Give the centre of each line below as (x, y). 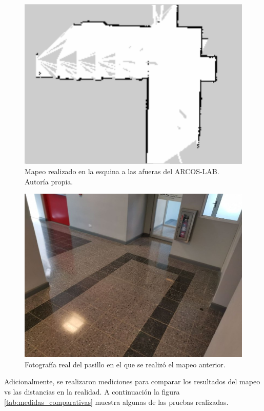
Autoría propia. (49, 181)
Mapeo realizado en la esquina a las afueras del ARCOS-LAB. (122, 171)
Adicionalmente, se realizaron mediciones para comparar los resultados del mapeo (132, 381)
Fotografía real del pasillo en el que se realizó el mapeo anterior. (125, 364)
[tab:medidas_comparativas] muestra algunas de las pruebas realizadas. (116, 401)
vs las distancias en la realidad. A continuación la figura (92, 392)
